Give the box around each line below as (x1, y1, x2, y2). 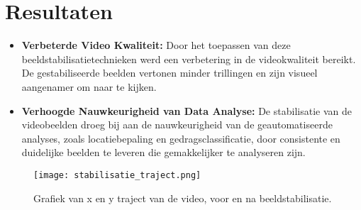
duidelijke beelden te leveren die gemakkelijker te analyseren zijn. (21, 145, 306, 160)
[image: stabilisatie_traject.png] (33, 170, 201, 180)
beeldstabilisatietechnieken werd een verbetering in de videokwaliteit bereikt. (21, 51, 356, 66)
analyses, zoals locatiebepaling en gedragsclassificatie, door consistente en (21, 131, 340, 145)
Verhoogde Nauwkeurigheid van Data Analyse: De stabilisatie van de (21, 103, 352, 118)
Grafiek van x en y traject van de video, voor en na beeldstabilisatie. (33, 190, 332, 205)
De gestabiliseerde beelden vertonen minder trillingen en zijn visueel (21, 65, 318, 80)
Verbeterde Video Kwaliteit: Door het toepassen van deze (21, 38, 291, 52)
